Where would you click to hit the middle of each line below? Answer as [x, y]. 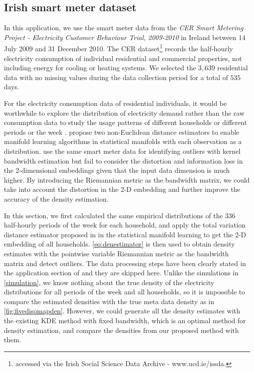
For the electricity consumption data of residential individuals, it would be [115, 103]
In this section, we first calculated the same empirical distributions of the [114, 215]
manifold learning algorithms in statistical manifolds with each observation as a [123, 141]
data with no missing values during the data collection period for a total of [116, 77]
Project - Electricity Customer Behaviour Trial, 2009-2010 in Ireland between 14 [125, 37]
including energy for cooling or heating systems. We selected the [100, 68]
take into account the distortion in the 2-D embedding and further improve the [122, 189]
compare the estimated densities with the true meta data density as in [109, 301]
